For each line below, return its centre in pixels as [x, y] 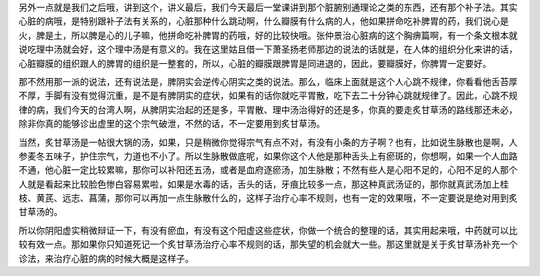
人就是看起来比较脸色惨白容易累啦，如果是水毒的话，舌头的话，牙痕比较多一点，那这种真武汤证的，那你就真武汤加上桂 [263, 184]
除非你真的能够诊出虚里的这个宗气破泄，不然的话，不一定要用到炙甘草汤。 [171, 124]
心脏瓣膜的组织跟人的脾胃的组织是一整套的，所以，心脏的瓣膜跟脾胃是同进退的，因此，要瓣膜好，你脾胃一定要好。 [255, 63]
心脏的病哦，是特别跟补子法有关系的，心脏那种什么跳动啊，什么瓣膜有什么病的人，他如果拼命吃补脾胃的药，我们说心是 [263, 21]
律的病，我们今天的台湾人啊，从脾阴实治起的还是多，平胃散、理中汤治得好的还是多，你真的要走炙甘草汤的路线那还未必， [268, 109]
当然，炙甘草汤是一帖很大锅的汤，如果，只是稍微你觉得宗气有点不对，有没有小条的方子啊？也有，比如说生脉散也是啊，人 [268, 142]
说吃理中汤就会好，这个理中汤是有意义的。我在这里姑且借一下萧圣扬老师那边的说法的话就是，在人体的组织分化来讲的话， [268, 49]
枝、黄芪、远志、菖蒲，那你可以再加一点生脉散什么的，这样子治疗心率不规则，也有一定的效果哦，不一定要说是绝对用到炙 [268, 198]
